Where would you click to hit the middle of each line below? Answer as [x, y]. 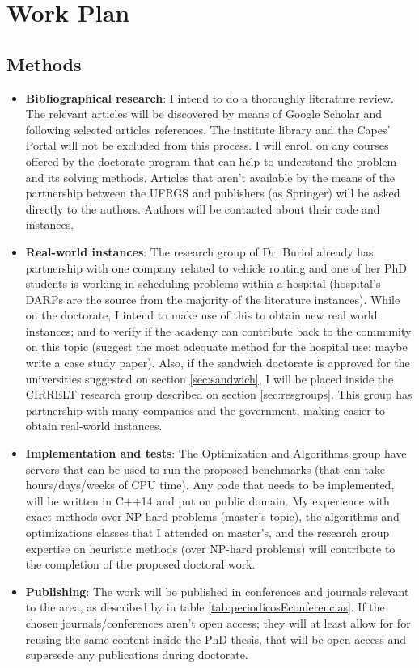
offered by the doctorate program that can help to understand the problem [211, 161]
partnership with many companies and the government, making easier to [205, 410]
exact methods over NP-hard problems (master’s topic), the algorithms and [212, 516]
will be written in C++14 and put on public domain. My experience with [207, 500]
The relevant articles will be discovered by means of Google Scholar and [204, 114]
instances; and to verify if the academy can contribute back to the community [218, 330]
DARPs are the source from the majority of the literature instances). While [213, 299]
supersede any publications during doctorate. [137, 655]
